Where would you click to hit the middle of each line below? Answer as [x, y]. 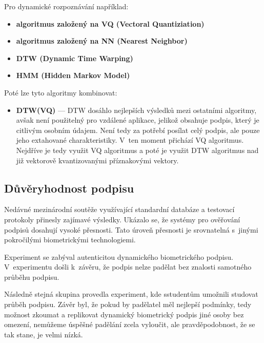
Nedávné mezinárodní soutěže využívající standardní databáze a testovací [119, 209]
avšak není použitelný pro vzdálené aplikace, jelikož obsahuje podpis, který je [138, 120]
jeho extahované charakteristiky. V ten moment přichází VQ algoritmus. [130, 140]
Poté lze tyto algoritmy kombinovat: [61, 92]
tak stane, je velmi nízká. [44, 334]
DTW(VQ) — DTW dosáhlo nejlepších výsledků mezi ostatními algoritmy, [136, 110]
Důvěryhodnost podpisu [69, 188]
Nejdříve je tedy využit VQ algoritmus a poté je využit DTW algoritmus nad [137, 150]
